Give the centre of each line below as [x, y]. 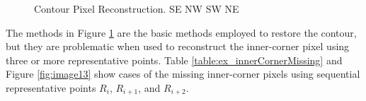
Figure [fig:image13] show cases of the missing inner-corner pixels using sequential [183, 74]
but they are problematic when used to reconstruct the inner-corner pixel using [178, 46]
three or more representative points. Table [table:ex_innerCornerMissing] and [174, 60]
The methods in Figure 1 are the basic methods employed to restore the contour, [181, 32]
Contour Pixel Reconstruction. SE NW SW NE [137, 8]
